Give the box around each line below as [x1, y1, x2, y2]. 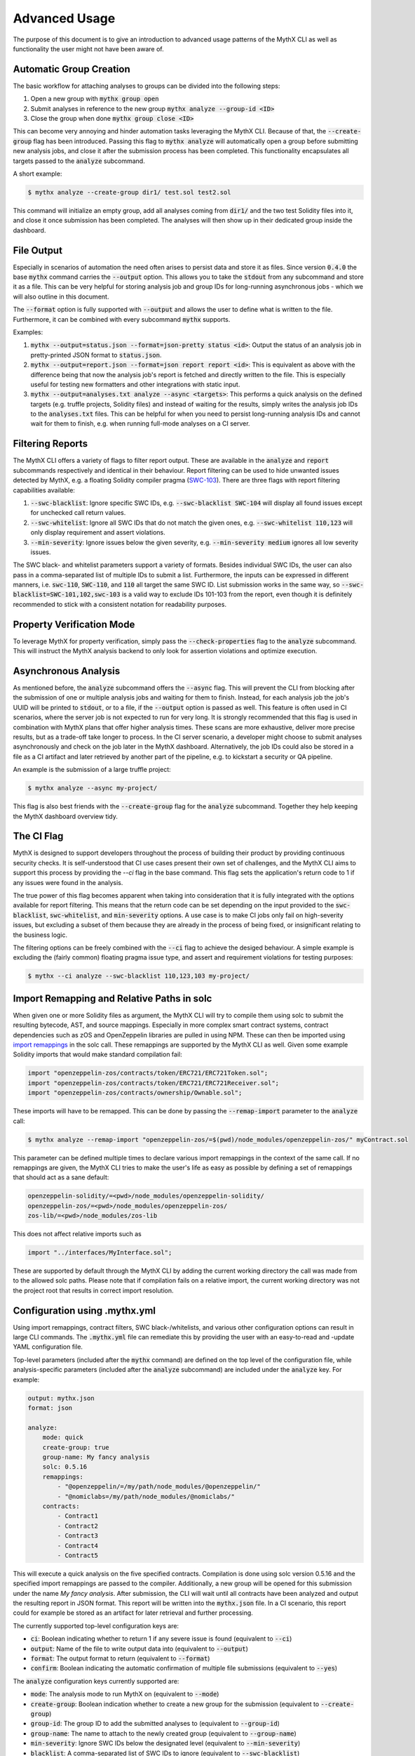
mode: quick [42, 1434, 84, 1441]
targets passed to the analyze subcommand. [13, 157, 145, 165]
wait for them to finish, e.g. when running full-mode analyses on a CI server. [30, 419, 250, 428]
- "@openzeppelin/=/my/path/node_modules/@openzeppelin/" [57, 1483, 261, 1490]
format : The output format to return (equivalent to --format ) [30, 1654, 210, 1663]
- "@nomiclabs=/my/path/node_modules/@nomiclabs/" [57, 1493, 235, 1500]
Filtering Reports [13, 438, 88, 450]
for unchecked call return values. [30, 509, 126, 517]
